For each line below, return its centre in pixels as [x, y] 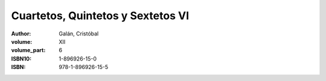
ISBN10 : [21, 58]
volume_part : [28, 50]
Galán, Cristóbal [79, 34]
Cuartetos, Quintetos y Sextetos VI [100, 16]
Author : [21, 34]
